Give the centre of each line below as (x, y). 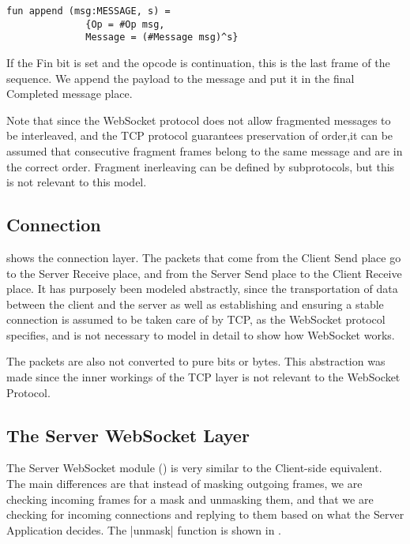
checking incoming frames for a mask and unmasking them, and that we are (190, 499)
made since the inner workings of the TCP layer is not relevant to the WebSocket (203, 377)
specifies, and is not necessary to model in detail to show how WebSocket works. (201, 334)
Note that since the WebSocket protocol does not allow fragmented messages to (199, 120)
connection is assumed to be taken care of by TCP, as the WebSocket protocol (196, 319)
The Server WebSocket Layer (128, 435)
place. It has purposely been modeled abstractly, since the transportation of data (202, 289)
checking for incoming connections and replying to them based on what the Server (205, 514)
